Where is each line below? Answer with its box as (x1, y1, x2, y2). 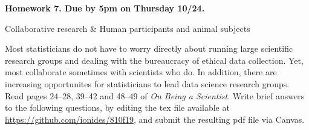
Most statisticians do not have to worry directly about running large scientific (5, 42, 293, 55)
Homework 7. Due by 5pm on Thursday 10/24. (5, 2, 205, 14)
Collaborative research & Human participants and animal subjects (5, 22, 250, 34)
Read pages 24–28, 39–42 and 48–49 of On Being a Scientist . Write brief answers (5, 89, 305, 102)
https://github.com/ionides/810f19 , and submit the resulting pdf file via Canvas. (5, 113, 305, 125)
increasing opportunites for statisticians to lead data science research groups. (5, 77, 290, 90)
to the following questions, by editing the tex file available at (5, 101, 230, 114)
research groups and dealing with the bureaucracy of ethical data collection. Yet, (5, 54, 304, 66)
